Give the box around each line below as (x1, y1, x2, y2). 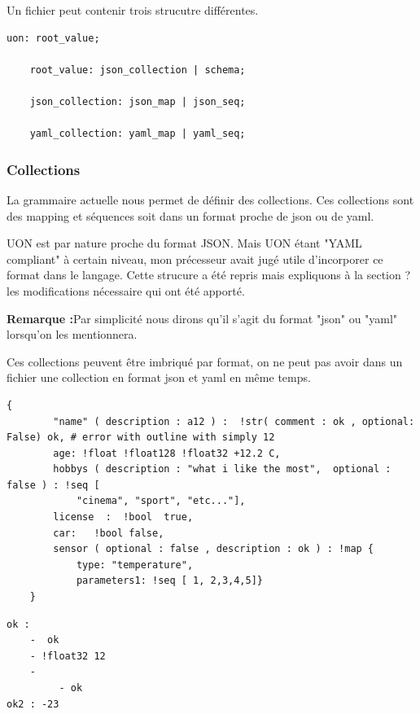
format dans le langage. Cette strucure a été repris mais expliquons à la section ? (7, 266, 411, 283)
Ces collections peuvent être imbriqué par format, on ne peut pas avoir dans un (7, 353, 403, 370)
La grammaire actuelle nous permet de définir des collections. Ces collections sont (7, 191, 414, 208)
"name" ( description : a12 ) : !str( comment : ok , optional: (53, 415, 415, 427)
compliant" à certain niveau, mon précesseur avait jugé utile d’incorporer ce (7, 250, 383, 267)
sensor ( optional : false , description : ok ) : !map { (53, 543, 374, 555)
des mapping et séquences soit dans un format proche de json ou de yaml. (7, 207, 374, 224)
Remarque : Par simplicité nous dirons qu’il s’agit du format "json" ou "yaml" (7, 309, 398, 326)
